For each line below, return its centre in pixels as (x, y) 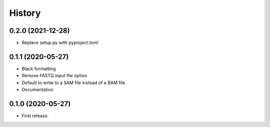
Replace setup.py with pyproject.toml (60, 43)
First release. (35, 116)
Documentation (37, 90)
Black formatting (39, 68)
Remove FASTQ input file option (54, 76)
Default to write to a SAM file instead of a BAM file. (74, 83)
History (25, 13)
